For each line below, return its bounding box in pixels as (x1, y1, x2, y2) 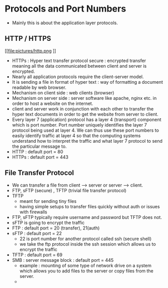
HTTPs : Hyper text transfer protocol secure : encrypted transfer (12, 57, 146, 64)
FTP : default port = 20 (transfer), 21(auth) (12, 225, 100, 231)
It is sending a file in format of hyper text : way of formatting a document (12, 79, 163, 85)
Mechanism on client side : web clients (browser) (12, 89, 115, 96)
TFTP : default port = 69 (12, 252, 63, 258)
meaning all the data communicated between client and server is (12, 63, 147, 69)
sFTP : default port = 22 (12, 230, 62, 236)
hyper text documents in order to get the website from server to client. (12, 111, 158, 117)
